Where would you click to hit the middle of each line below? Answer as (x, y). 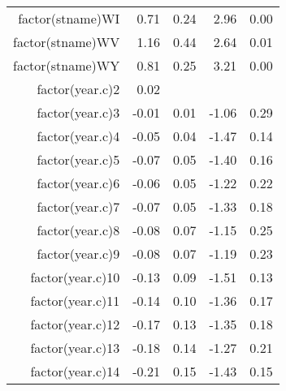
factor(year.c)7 (78, 206)
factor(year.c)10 (75, 277)
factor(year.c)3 (78, 112)
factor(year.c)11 (75, 301)
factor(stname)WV (67, 42)
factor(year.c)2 (78, 89)
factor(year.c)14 (75, 371)
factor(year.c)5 (78, 159)
